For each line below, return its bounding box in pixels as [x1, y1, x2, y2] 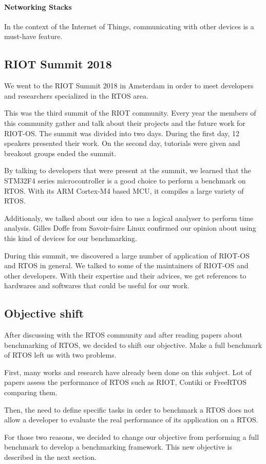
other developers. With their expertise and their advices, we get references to [4, 270, 246, 281]
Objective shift [4, 305, 84, 321]
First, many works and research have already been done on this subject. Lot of [4, 366, 252, 377]
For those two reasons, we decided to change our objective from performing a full [4, 431, 259, 442]
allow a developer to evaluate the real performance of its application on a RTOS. [4, 414, 258, 425]
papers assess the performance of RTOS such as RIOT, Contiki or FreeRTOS [4, 377, 247, 387]
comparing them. [4, 387, 58, 398]
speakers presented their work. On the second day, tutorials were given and [4, 138, 240, 149]
